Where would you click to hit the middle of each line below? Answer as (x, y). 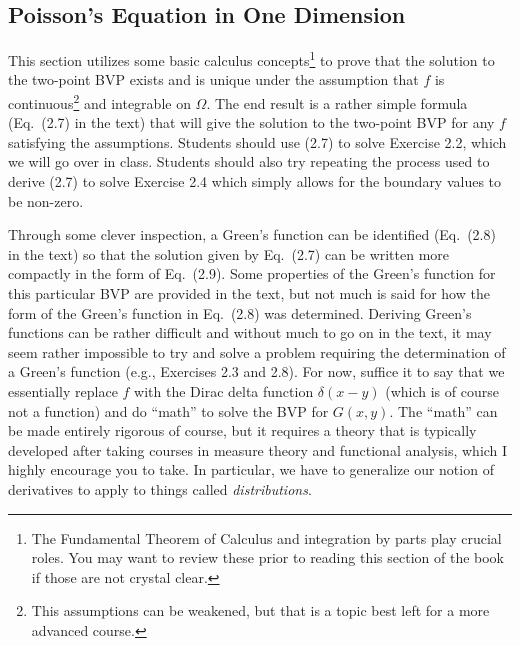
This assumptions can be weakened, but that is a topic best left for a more (260, 610)
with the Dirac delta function (224, 391)
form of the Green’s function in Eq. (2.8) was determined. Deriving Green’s (240, 312)
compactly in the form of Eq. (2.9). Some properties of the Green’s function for (252, 273)
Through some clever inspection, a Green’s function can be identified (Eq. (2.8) (252, 234)
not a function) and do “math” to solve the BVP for (168, 410)
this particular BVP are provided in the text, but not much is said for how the (249, 293)
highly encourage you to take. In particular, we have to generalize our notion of (251, 469)
